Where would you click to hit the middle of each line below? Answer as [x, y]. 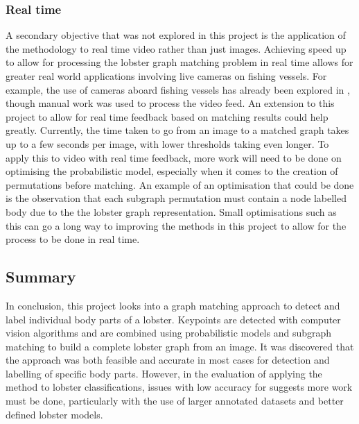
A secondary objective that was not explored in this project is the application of [176, 35]
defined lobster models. [54, 414]
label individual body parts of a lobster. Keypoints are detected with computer [173, 319]
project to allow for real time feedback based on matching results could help [167, 116]
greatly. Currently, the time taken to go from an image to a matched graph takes [177, 130]
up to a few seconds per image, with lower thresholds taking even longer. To [167, 143]
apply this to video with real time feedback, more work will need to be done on [174, 157]
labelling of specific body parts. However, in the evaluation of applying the [164, 373]
